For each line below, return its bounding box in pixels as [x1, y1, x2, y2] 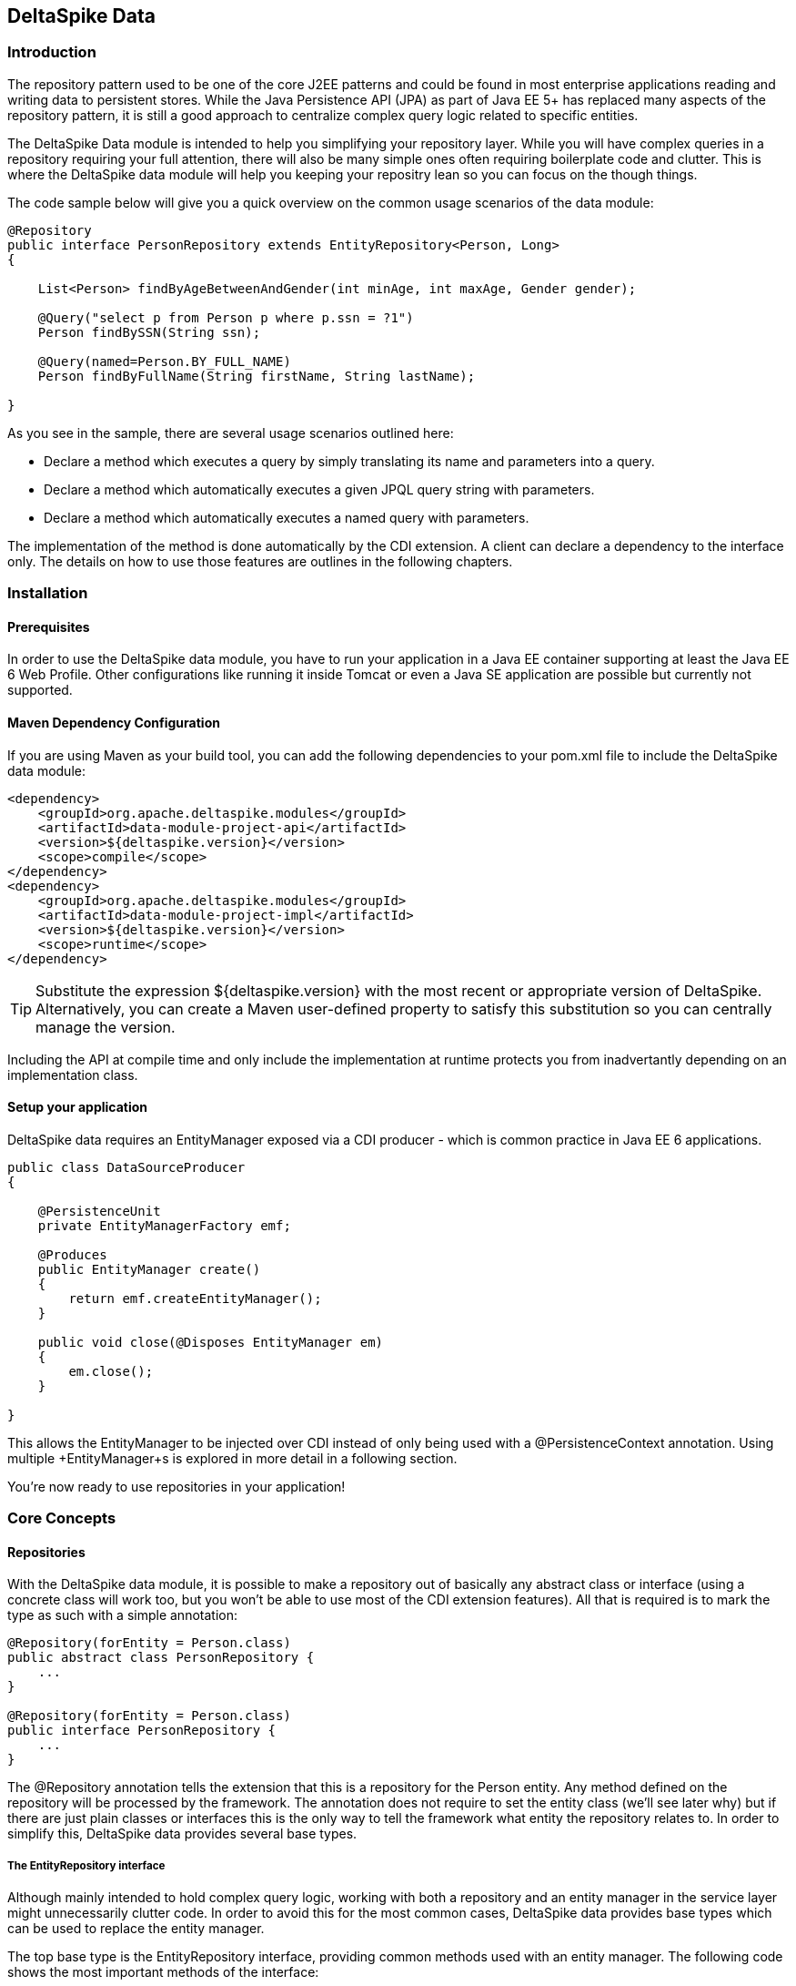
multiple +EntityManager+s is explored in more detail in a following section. [7, 1450, 458, 1466]
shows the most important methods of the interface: [7, 1964, 319, 1981]
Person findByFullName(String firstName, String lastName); [37, 368, 476, 383]
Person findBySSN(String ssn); [37, 324, 261, 340]
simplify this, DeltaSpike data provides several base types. [7, 1826, 358, 1842]
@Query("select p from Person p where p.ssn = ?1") [37, 310, 414, 325]
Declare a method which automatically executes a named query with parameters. [44, 509, 529, 525]
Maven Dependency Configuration [7, 715, 220, 730]
